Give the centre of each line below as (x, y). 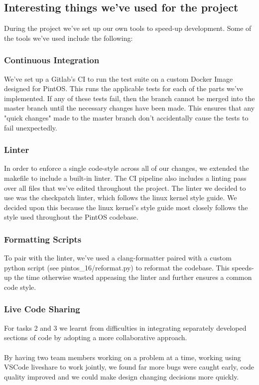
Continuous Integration (52, 60)
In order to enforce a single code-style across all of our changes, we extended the (127, 168)
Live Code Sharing (42, 309)
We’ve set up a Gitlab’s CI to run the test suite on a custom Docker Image (119, 78)
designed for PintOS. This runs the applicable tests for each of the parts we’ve (124, 88)
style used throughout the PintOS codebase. (71, 217)
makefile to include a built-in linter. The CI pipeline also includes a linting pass (125, 178)
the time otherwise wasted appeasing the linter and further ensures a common (133, 277)
